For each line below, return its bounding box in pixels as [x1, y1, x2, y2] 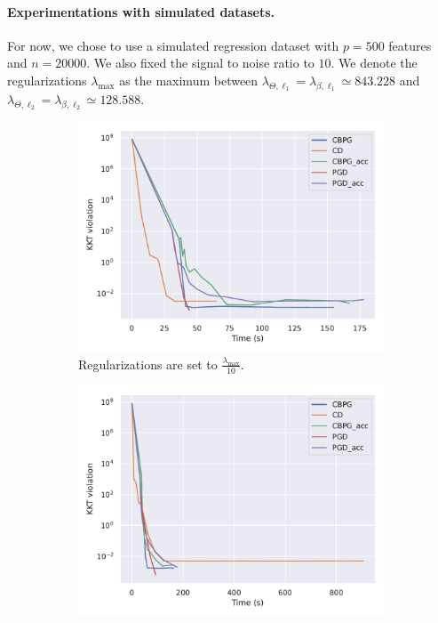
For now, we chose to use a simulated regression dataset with [7, 36, 339, 54]
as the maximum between [119, 70, 259, 89]
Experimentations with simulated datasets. [7, 2, 275, 20]
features [388, 36, 432, 54]
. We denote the [330, 53, 418, 72]
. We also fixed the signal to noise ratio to [86, 53, 315, 72]
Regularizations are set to [78, 354, 218, 373]
